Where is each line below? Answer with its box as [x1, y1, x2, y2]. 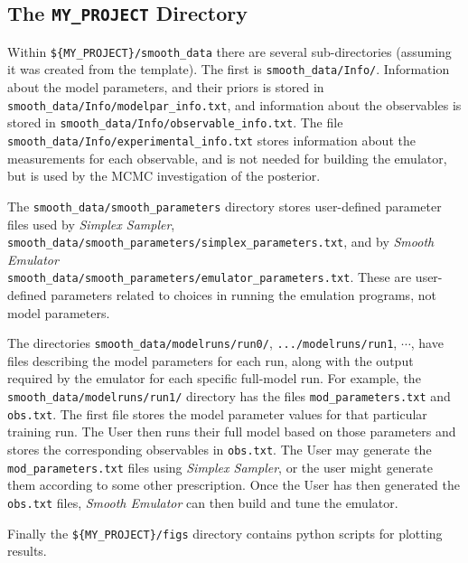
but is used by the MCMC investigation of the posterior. [7, 166, 321, 185]
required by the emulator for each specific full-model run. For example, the [7, 369, 421, 388]
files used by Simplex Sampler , [7, 214, 175, 233]
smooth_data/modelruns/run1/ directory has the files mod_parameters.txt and [7, 387, 451, 406]
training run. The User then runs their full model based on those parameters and [7, 422, 456, 441]
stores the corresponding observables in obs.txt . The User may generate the [7, 439, 432, 458]
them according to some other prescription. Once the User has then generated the [7, 475, 461, 494]
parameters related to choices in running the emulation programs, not [51, 286, 436, 304]
